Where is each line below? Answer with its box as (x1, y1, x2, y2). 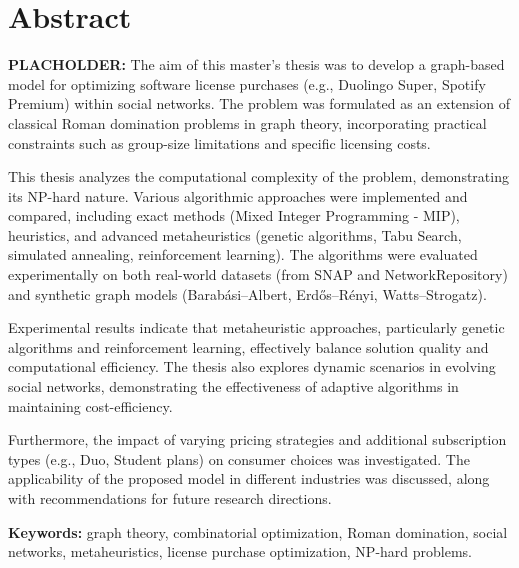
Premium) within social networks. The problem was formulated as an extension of (8, 93, 510, 114)
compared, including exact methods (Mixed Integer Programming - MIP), (8, 205, 460, 226)
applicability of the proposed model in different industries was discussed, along (8, 468, 490, 489)
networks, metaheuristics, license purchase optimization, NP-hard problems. (8, 541, 473, 562)
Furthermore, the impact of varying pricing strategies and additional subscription (8, 429, 507, 450)
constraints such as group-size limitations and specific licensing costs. (8, 132, 431, 153)
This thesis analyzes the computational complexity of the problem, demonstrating (8, 166, 509, 187)
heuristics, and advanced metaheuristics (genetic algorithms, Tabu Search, (8, 224, 462, 245)
